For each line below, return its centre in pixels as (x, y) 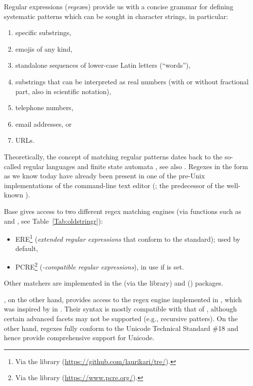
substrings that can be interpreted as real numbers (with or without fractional (132, 81)
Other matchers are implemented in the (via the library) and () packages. (114, 283)
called (12, 166)
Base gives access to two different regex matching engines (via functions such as (123, 211)
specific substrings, (43, 32)
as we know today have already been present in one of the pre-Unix (104, 176)
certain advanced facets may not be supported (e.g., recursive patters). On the (121, 318)
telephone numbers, (44, 107)
